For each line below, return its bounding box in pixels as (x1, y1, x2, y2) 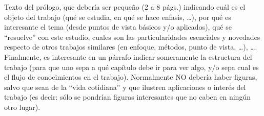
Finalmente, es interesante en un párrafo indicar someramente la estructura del (4, 51, 252, 62)
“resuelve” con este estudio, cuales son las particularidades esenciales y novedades (4, 31, 260, 42)
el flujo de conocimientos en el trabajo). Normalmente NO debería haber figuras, (4, 72, 257, 82)
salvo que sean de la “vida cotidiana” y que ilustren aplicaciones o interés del (4, 81, 246, 92)
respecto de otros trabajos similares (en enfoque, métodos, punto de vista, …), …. (4, 41, 257, 52)
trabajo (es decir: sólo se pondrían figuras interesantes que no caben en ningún (4, 91, 251, 102)
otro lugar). (4, 101, 40, 112)
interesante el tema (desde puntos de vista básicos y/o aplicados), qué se (4, 21, 232, 32)
